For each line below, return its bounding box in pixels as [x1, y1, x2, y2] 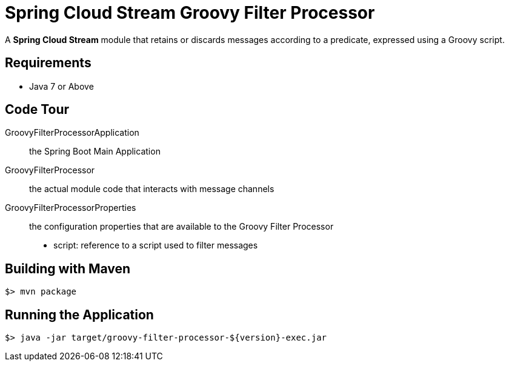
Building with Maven [5, 261, 131, 276]
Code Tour [5, 102, 70, 118]
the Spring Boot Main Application [29, 146, 161, 157]
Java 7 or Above [29, 81, 94, 91]
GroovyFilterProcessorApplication [5, 127, 139, 138]
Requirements [5, 55, 91, 71]
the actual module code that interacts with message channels [29, 184, 274, 195]
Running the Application [5, 307, 154, 322]
